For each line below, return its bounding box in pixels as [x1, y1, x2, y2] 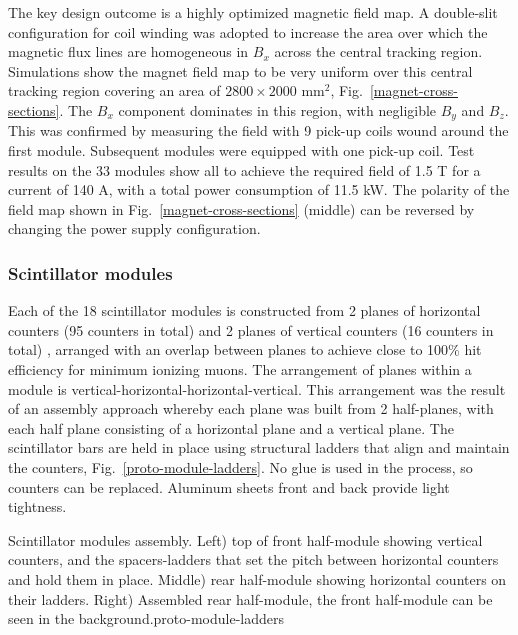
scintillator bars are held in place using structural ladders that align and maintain [8, 437, 510, 458]
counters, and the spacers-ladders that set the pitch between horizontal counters [8, 549, 499, 570]
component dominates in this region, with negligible [118, 99, 437, 120]
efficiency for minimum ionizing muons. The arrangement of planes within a [8, 358, 472, 379]
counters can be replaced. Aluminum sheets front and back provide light [8, 476, 450, 497]
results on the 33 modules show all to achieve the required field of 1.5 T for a [8, 159, 481, 180]
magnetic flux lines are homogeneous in [8, 41, 249, 62]
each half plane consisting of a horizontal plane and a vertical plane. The [8, 417, 454, 438]
